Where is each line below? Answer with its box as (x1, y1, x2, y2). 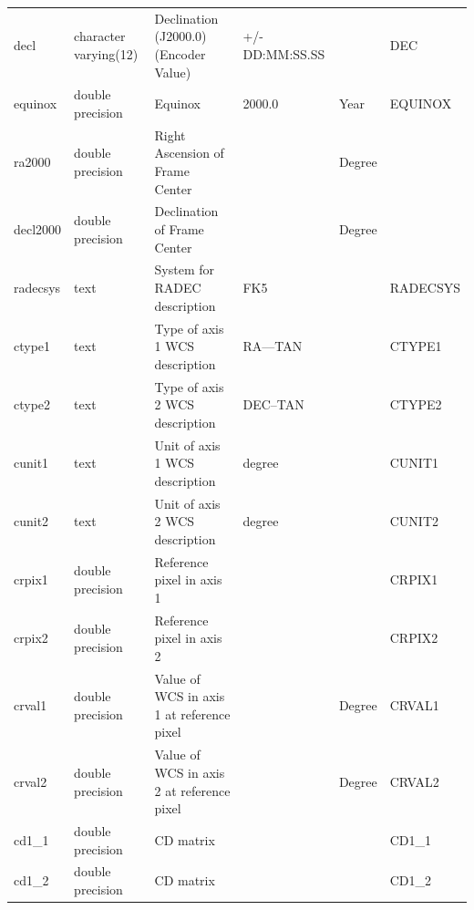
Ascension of (154, 143, 224, 162)
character (74, 26, 126, 46)
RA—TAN (242, 336, 303, 356)
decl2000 (14, 220, 62, 239)
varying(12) (74, 44, 139, 63)
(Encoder (154, 44, 206, 63)
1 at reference (154, 704, 231, 723)
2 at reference (154, 781, 231, 800)
